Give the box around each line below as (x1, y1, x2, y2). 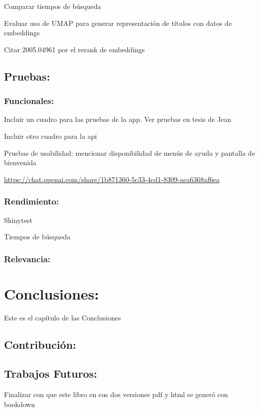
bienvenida (4, 157, 36, 168)
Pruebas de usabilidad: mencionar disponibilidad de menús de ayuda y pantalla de (4, 147, 255, 158)
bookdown (4, 399, 35, 409)
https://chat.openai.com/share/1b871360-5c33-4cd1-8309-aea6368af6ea (4, 174, 220, 184)
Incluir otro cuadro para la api (4, 130, 97, 141)
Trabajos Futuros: (4, 366, 98, 381)
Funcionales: (4, 95, 54, 107)
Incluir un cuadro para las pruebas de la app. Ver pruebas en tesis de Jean (4, 114, 232, 124)
